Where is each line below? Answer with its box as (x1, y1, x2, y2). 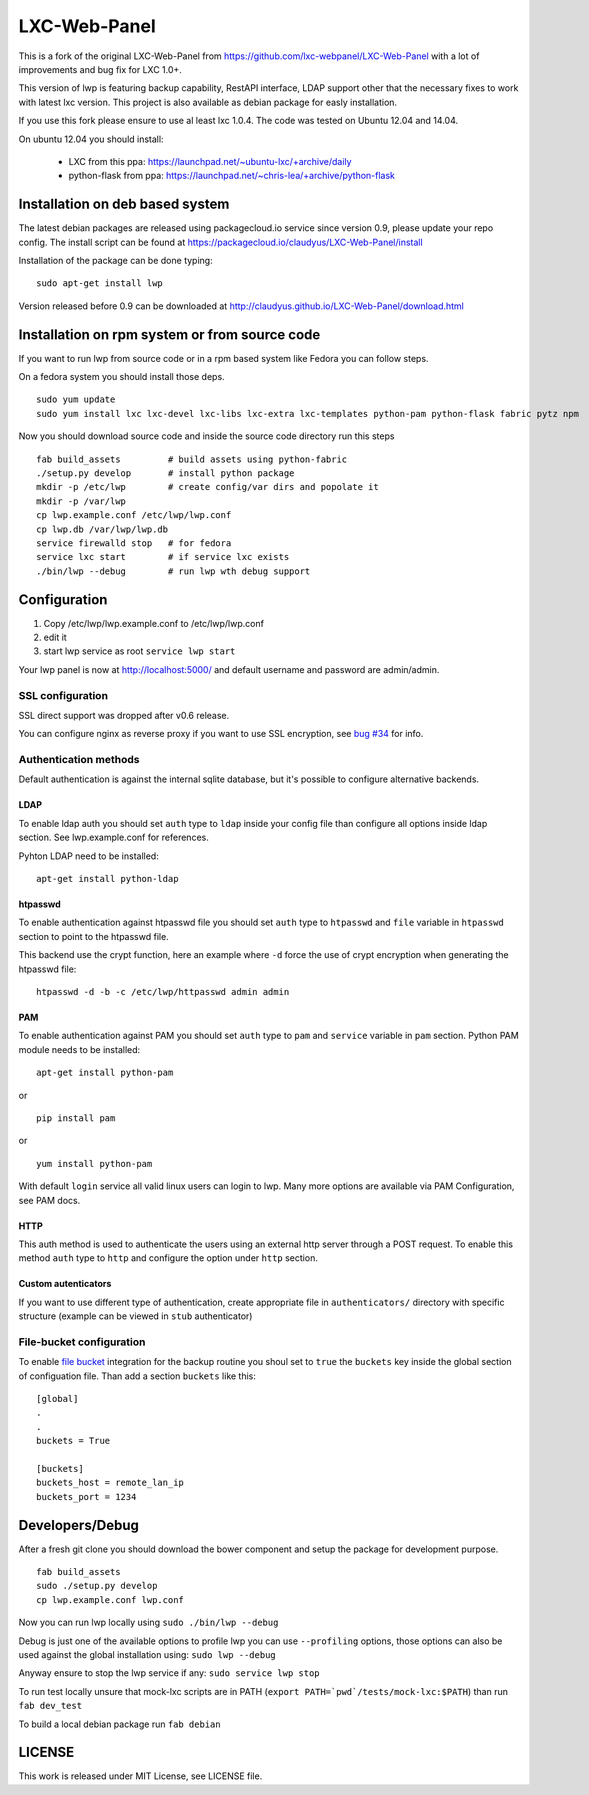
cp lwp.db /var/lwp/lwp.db (36, 523, 169, 535)
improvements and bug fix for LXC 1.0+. (18, 63, 182, 75)
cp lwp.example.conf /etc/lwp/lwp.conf (36, 510, 232, 521)
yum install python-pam (36, 1158, 153, 1169)
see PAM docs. (18, 1194, 81, 1206)
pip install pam (36, 1112, 116, 1124)
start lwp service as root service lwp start (43, 645, 236, 657)
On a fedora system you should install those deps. (18, 371, 225, 383)
